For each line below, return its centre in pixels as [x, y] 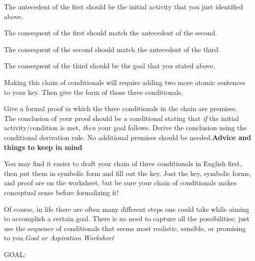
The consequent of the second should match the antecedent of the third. [112, 49]
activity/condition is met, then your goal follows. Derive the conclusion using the [125, 128]
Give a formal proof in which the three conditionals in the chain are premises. [121, 108]
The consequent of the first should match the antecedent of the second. [111, 33]
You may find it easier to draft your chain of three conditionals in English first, [123, 163]
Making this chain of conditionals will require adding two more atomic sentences [125, 82]
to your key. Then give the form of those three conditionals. [94, 92]
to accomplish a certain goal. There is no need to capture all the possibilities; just [127, 218]
